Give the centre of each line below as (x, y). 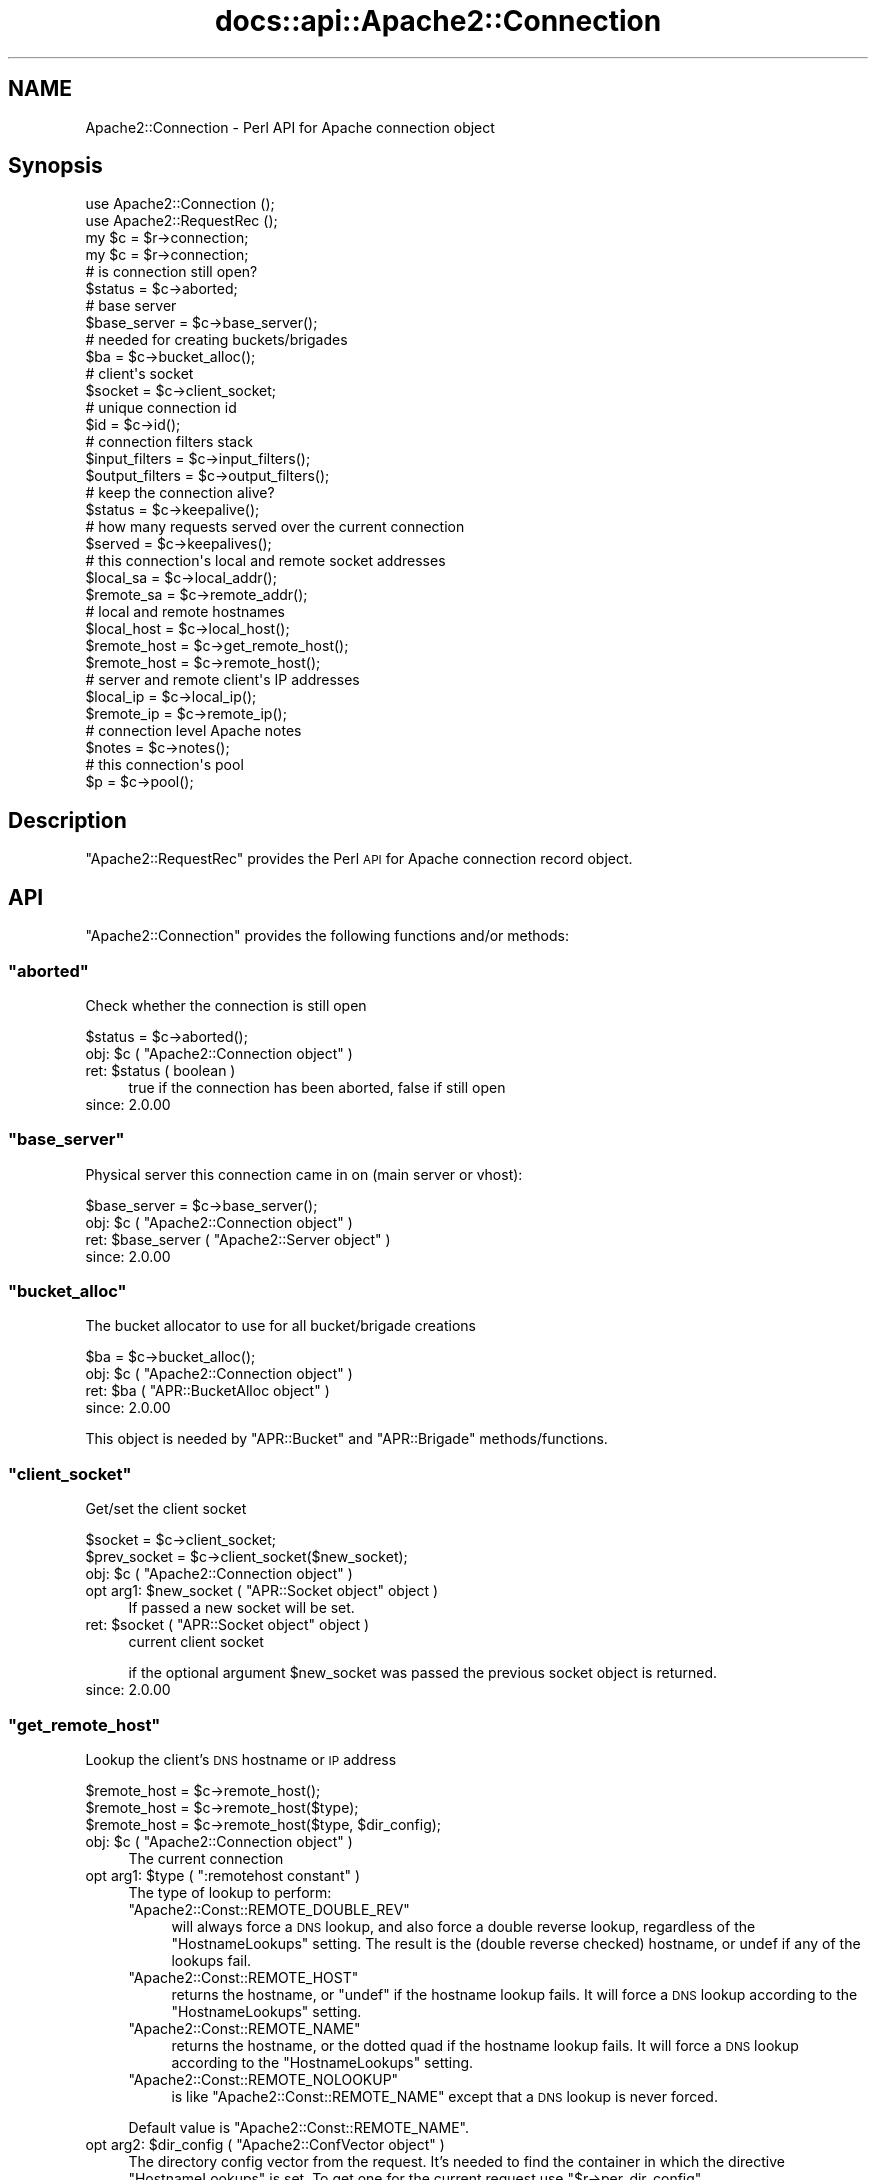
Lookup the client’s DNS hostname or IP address (241, 1759)
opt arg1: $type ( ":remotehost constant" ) (223, 1875)
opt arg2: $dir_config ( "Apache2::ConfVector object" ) (265, 2144)
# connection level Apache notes (193, 731)
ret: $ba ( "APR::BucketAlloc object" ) (207, 1391)
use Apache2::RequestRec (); (181, 221)
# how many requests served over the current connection (275, 527)
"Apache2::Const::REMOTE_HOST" (243, 1977)
